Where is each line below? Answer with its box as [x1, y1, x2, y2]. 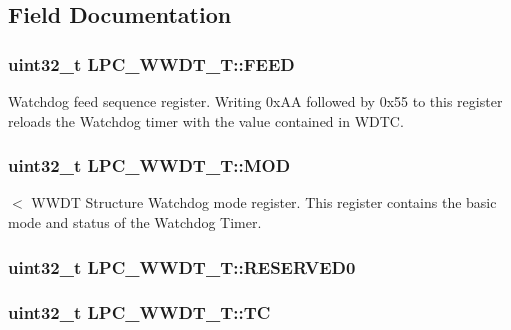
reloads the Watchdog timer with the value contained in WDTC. [8, 110, 404, 131]
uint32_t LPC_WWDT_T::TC [8, 300, 271, 325]
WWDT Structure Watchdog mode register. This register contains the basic [31, 192, 497, 213]
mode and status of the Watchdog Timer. [8, 212, 262, 232]
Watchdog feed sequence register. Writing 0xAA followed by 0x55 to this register [8, 91, 503, 111]
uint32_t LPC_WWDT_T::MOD [8, 153, 291, 178]
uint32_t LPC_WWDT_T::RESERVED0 [8, 254, 356, 279]
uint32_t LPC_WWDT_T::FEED [8, 51, 295, 76]
